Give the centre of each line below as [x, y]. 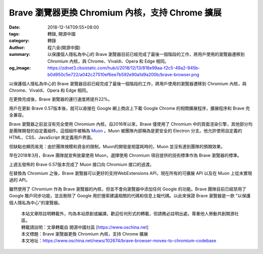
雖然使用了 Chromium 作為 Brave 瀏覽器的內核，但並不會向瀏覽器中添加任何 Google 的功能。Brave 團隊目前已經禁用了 [128, 189]
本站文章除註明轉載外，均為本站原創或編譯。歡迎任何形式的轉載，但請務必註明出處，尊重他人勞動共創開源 [128, 213]
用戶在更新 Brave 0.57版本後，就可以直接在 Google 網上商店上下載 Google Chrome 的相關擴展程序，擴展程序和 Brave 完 [130, 108]
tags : [14, 34]
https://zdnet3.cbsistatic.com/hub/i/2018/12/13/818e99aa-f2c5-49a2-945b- [124, 68]
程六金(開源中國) [64, 47]
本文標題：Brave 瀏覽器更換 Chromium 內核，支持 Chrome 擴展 [85, 234]
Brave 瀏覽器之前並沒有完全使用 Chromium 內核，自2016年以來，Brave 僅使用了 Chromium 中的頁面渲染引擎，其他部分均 [131, 124]
